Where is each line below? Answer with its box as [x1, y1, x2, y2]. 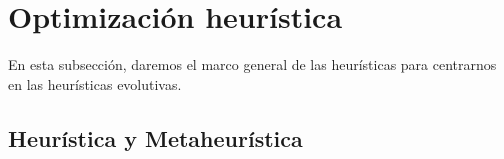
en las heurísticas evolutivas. [8, 73, 182, 94]
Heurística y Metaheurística [8, 122, 303, 153]
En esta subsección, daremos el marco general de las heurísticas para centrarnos [8, 54, 497, 75]
